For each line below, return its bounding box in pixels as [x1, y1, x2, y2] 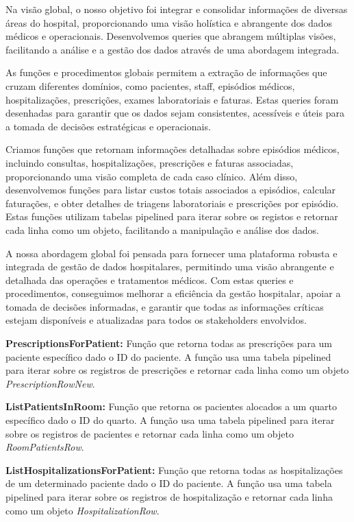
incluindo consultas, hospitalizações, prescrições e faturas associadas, [5, 155, 294, 169]
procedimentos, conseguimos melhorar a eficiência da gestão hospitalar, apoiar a [5, 286, 341, 300]
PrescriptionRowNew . [5, 376, 95, 390]
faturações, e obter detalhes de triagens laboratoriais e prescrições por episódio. [5, 195, 339, 210]
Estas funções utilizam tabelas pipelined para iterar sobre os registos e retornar [5, 209, 338, 224]
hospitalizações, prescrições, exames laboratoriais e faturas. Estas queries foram [5, 92, 339, 106]
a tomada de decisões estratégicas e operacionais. [5, 119, 211, 133]
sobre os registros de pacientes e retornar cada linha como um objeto [5, 426, 294, 440]
